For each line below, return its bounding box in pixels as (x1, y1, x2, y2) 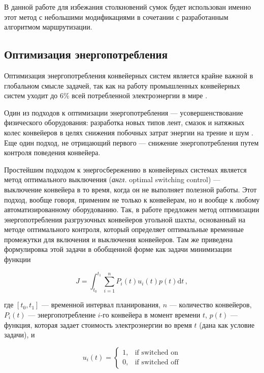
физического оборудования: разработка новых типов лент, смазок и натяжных (4, 117, 245, 128)
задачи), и (4, 329, 35, 340)
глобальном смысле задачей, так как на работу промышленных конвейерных (4, 80, 240, 91)
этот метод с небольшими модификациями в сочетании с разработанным (4, 11, 228, 22)
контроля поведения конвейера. (4, 147, 101, 158)
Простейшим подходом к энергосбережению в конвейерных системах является (4, 164, 247, 175)
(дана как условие (199, 319, 255, 330)
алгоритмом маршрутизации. (4, 21, 92, 32)
